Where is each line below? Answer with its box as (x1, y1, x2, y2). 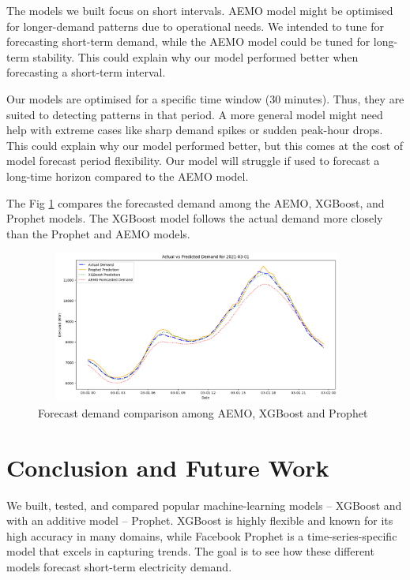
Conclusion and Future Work (6, 451, 329, 483)
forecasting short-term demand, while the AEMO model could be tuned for (6, 33, 371, 50)
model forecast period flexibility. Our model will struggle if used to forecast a (6, 152, 380, 169)
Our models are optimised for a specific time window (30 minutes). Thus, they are (6, 90, 404, 107)
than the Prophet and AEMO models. (6, 225, 190, 241)
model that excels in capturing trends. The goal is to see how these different (6, 543, 374, 559)
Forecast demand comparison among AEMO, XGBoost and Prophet (38, 404, 368, 421)
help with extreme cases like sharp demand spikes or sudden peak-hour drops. (6, 122, 383, 138)
